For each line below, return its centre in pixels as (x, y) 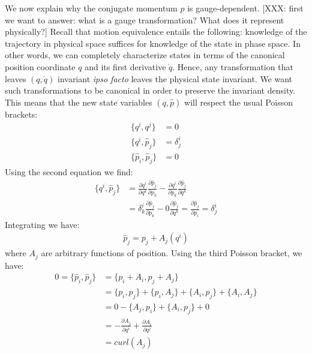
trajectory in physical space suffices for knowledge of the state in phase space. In (153, 43)
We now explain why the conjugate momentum (91, 8)
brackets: (21, 114)
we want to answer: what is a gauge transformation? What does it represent (145, 19)
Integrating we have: (42, 224)
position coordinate (40, 66)
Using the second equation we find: (69, 171)
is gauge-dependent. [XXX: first (245, 8)
